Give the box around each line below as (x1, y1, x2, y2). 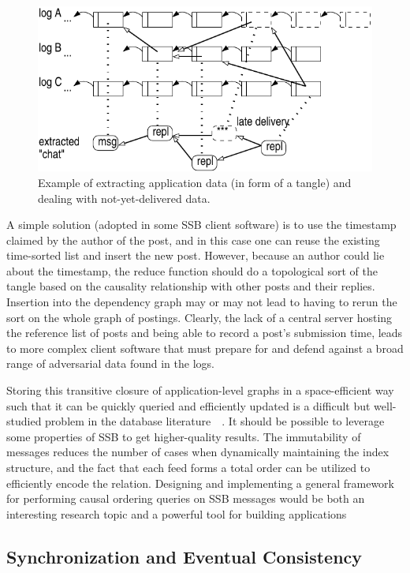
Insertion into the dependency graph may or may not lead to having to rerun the (6, 294, 397, 310)
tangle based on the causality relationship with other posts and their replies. (6, 278, 375, 294)
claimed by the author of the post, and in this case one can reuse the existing (6, 231, 380, 248)
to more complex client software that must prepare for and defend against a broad (6, 339, 404, 356)
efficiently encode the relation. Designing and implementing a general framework (6, 474, 394, 491)
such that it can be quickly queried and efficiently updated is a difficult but (6, 397, 371, 414)
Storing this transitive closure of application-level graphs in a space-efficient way (6, 382, 394, 399)
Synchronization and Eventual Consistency (6, 544, 363, 568)
